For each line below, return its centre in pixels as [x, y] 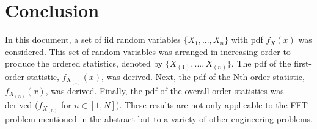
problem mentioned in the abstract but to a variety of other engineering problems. [159, 119]
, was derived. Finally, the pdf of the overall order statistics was [165, 90]
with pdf [247, 39]
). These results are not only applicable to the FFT [212, 105]
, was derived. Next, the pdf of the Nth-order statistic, [203, 76]
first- [303, 63]
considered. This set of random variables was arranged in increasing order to [148, 51]
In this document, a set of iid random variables [93, 39]
